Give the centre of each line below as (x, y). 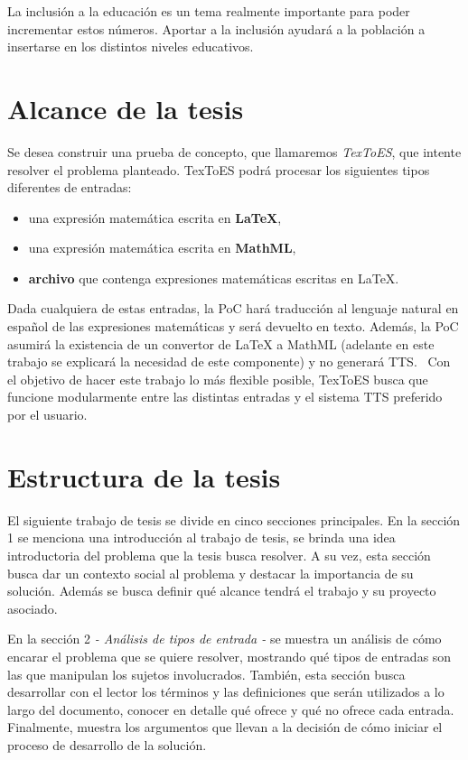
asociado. (33, 608)
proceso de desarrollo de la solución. (107, 744)
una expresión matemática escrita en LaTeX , (155, 217)
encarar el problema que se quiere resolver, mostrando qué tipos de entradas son (229, 656)
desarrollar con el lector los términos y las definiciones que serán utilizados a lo (226, 692)
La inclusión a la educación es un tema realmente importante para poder (209, 11)
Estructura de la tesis (144, 476)
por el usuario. (47, 415)
